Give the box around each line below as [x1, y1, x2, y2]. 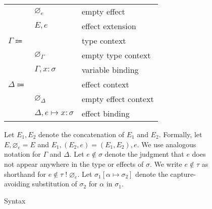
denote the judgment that [104, 149, 184, 159]
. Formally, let [158, 129, 202, 139]
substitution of [32, 178, 77, 189]
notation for [4, 149, 41, 159]
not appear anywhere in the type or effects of [4, 158, 144, 169]
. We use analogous [137, 139, 196, 149]
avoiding [4, 178, 30, 189]
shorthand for [4, 168, 46, 179]
